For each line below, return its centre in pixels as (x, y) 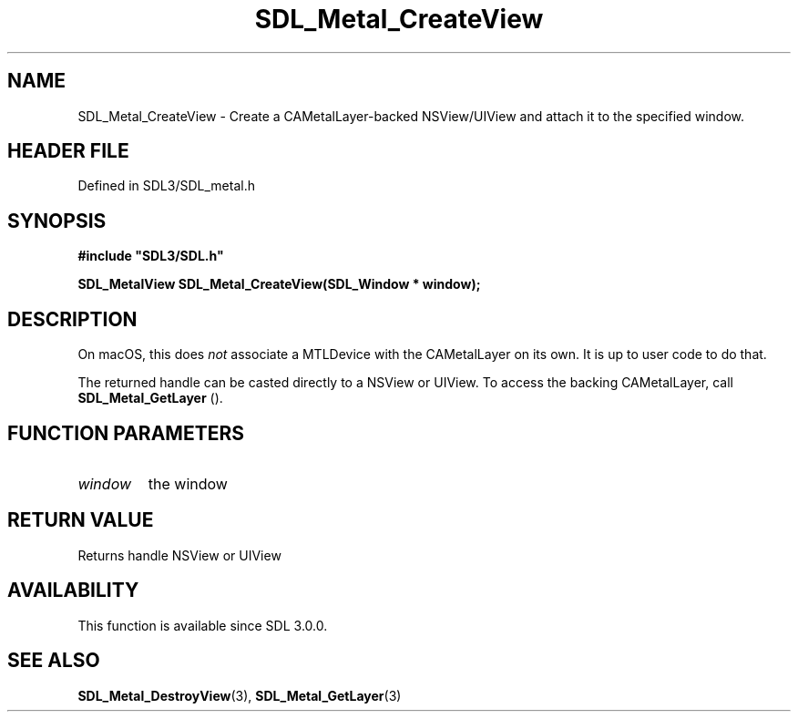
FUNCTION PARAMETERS (126, 433)
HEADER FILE (68, 151)
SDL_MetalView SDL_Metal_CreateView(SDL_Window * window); (279, 284)
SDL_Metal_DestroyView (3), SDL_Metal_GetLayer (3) (240, 695)
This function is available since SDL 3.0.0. (203, 625)
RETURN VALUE (81, 520)
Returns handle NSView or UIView (179, 555)
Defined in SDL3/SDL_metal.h (166, 186)
